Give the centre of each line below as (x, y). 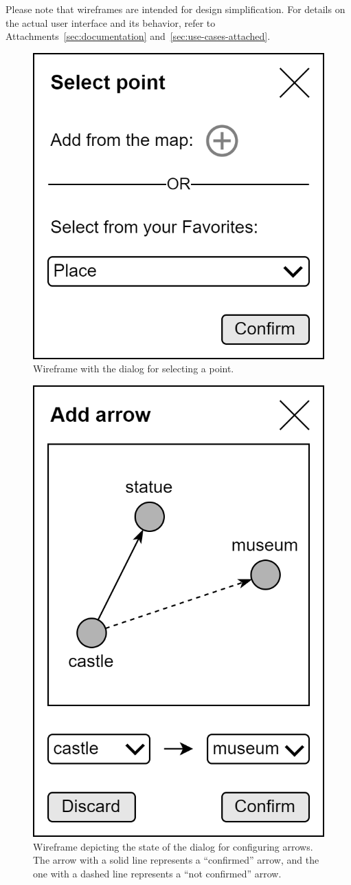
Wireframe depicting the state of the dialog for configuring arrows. (173, 846)
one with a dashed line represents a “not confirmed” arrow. (157, 873)
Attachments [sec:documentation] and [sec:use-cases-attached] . (138, 36)
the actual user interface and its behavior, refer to (111, 22)
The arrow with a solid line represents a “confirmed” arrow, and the (176, 860)
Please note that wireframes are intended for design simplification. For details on (175, 9)
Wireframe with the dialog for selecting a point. (134, 369)
